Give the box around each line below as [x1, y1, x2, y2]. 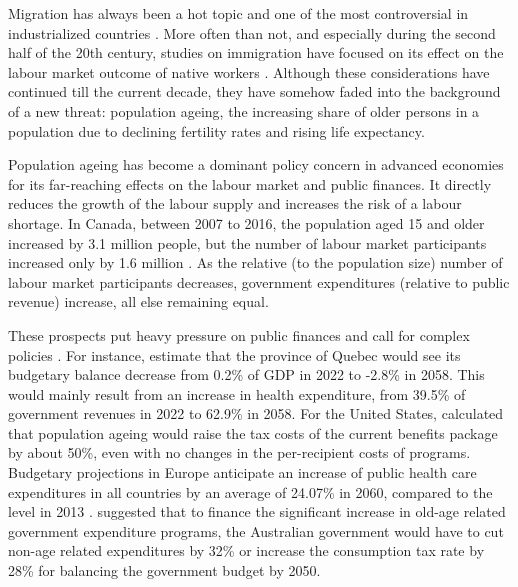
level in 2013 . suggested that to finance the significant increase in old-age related [8, 501, 506, 522]
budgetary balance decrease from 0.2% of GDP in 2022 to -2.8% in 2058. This [8, 364, 485, 385]
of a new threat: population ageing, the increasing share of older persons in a [8, 100, 480, 121]
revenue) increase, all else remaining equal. [8, 291, 269, 312]
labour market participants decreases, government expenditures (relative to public [8, 271, 510, 292]
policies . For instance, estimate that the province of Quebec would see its [8, 344, 461, 365]
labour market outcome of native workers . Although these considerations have [8, 61, 490, 82]
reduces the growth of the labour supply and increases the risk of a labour [8, 193, 462, 214]
